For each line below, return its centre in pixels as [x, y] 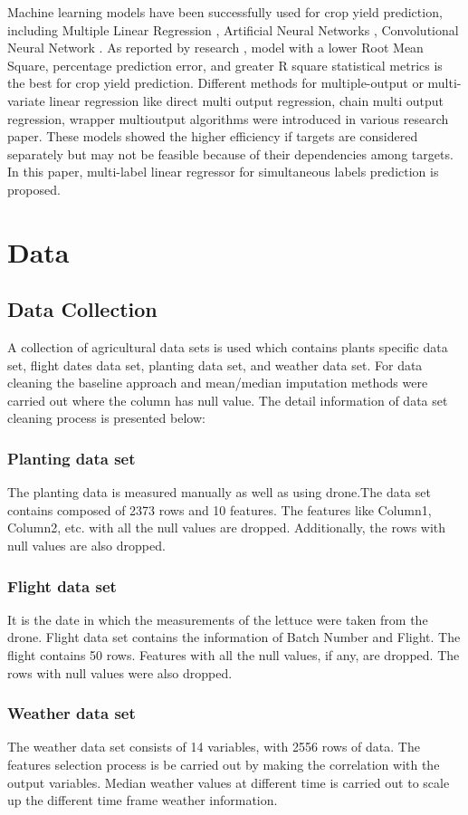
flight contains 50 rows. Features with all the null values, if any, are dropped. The [234, 655]
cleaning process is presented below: [106, 418]
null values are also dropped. [86, 546]
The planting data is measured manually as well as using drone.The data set [219, 492]
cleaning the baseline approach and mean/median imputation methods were [218, 383]
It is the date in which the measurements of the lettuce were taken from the [218, 619]
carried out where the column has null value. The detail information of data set [228, 400]
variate [26, 100]
